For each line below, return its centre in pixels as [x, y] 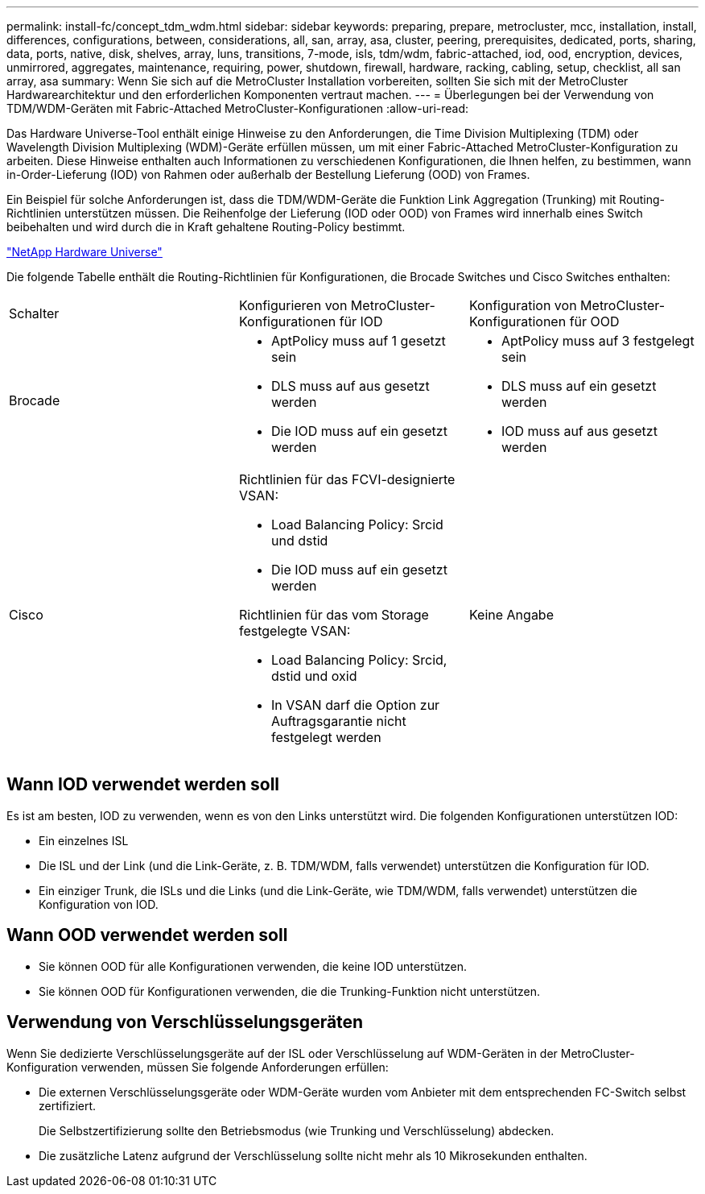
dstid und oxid [314, 676]
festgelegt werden [326, 737]
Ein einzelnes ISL [84, 840]
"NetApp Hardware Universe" [85, 252]
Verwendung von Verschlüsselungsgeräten [185, 1022]
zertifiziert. [68, 1105]
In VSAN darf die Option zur [355, 705]
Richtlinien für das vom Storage [334, 615]
